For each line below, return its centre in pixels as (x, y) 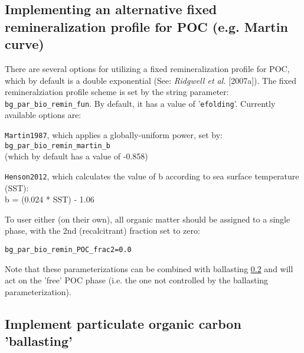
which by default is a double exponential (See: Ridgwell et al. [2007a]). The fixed (151, 80)
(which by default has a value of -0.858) (76, 156)
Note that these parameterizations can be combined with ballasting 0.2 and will (149, 268)
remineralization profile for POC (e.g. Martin (146, 26)
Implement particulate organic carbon (123, 323)
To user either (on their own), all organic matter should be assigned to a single (148, 219)
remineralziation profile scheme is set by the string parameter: (117, 92)
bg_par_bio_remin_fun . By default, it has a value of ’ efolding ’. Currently (140, 103)
